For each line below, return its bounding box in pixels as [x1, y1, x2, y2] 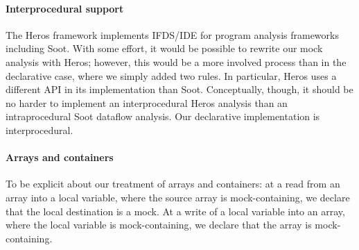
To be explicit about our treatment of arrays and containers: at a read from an [6, 176, 340, 191]
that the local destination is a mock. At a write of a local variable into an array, [6, 203, 345, 218]
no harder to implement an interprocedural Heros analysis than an [6, 95, 288, 110]
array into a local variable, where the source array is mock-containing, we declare [6, 190, 350, 204]
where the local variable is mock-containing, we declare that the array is [6, 217, 312, 232]
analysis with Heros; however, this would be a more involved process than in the [6, 54, 347, 69]
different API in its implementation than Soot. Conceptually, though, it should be [6, 82, 353, 97]
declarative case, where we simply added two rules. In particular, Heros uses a [6, 68, 337, 83]
